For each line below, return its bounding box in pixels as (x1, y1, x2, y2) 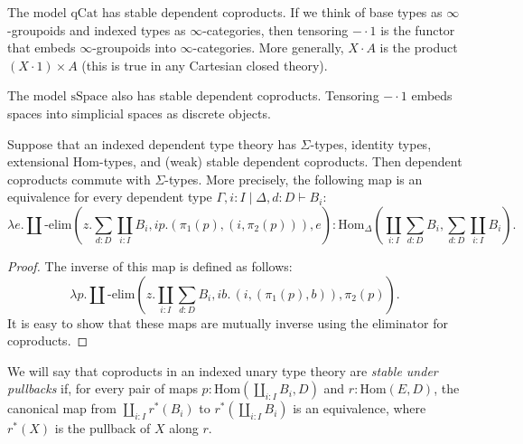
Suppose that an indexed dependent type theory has (7, 134, 296, 153)
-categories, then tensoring (202, 20, 349, 39)
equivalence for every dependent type (7, 187, 212, 206)
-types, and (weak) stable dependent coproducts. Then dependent (98, 152, 462, 171)
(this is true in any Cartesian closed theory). (81, 55, 328, 74)
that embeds (7, 38, 76, 57)
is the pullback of (54, 419, 151, 438)
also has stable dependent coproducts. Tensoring (111, 86, 379, 105)
